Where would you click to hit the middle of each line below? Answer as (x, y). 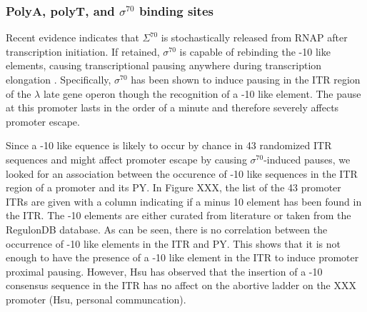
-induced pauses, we (307, 159)
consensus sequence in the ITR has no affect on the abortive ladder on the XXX (181, 285)
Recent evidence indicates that (72, 37)
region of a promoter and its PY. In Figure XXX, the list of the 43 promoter (174, 187)
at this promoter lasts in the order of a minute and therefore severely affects (172, 107)
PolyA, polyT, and (60, 10)
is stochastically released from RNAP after (254, 37)
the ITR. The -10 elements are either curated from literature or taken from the (179, 215)
